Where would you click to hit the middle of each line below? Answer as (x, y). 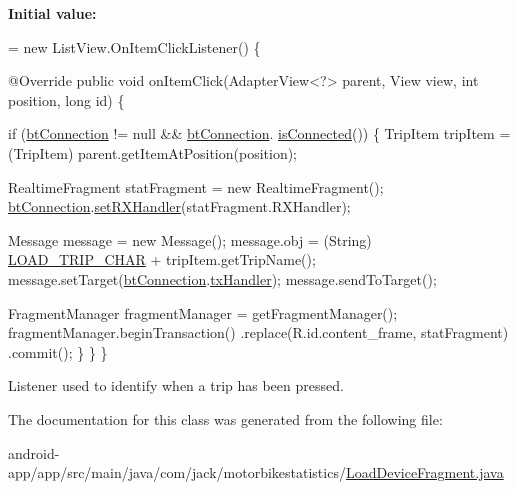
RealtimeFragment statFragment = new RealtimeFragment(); (196, 186)
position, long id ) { (66, 99)
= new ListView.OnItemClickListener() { (134, 46)
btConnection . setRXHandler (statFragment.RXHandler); (179, 206)
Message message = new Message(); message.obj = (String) (190, 239)
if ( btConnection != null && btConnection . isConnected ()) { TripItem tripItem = (259, 133)
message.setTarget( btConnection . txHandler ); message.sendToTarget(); (222, 278)
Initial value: (52, 13)
